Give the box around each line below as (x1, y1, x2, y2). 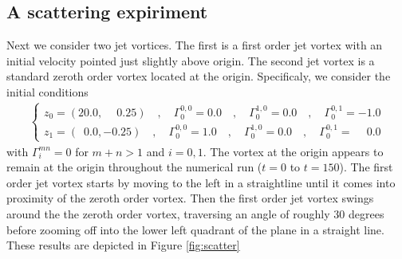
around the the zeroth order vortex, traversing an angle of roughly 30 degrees (6, 206, 384, 222)
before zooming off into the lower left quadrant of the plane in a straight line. (6, 221, 384, 237)
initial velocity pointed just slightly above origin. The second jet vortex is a (6, 52, 375, 69)
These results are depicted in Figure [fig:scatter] (6, 237, 240, 253)
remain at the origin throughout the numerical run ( (6, 159, 262, 175)
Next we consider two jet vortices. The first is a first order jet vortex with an (6, 37, 383, 53)
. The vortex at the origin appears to (203, 143, 384, 159)
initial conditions (6, 83, 89, 100)
